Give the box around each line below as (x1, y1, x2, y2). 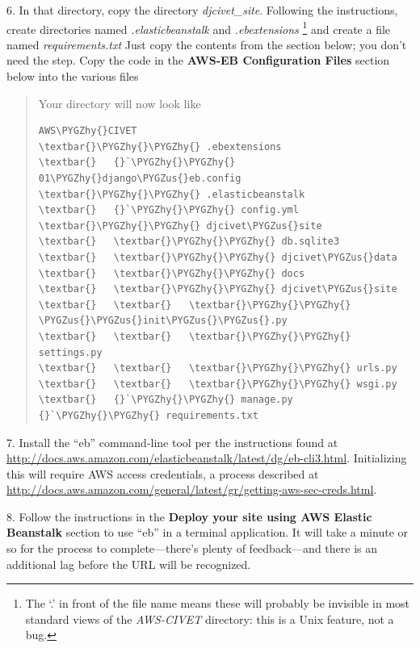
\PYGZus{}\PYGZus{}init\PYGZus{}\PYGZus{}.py (38, 315, 288, 327)
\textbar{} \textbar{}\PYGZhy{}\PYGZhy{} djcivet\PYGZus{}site (38, 283, 397, 295)
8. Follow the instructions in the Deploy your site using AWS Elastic (6, 508, 372, 525)
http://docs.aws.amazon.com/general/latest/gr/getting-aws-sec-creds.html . (6, 481, 377, 498)
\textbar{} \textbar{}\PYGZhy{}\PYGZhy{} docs (38, 267, 305, 279)
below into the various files (6, 68, 139, 85)
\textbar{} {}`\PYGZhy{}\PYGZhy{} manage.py (38, 394, 293, 406)
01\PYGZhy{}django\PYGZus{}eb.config (38, 173, 241, 184)
